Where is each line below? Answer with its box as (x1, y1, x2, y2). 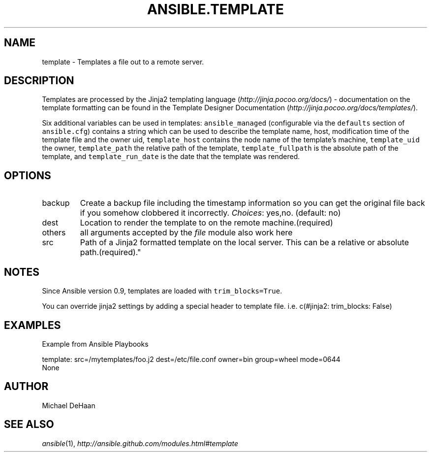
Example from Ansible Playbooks (42, 339, 149, 348)
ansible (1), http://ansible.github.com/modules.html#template (42, 439, 238, 448)
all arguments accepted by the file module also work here (80, 228, 293, 238)
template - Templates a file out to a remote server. (42, 57, 204, 66)
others (42, 228, 66, 238)
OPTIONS (4, 169, 51, 182)
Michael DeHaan (42, 401, 95, 410)
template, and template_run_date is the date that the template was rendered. (42, 152, 300, 161)
